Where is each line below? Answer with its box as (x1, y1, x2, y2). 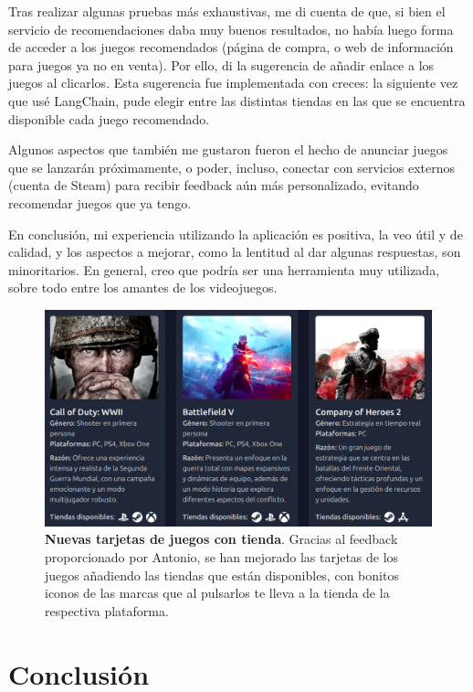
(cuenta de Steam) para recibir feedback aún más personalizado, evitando (8, 176, 419, 195)
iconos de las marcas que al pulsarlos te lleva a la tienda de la (45, 583, 390, 602)
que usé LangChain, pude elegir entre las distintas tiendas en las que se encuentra (8, 90, 466, 110)
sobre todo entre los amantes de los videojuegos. (8, 278, 278, 297)
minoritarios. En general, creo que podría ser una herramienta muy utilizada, (8, 260, 440, 279)
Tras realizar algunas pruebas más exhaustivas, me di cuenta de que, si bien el (8, 2, 446, 20)
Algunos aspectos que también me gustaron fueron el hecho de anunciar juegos (8, 140, 448, 159)
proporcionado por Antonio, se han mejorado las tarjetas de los (45, 547, 399, 566)
